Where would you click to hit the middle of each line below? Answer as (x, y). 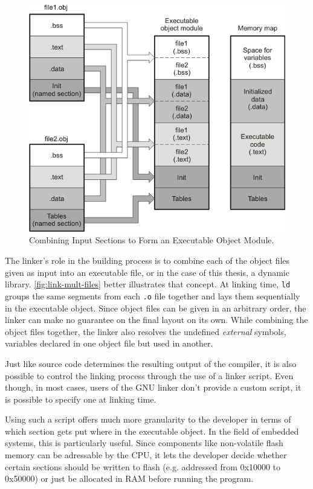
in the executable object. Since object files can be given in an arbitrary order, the (156, 308)
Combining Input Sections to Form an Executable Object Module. (152, 240)
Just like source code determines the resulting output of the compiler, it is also (151, 363)
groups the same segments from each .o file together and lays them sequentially (153, 296)
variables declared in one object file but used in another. (109, 343)
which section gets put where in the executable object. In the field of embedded (152, 431)
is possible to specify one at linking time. (81, 399)
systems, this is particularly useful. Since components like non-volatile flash (144, 443)
